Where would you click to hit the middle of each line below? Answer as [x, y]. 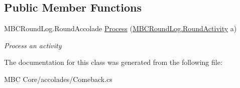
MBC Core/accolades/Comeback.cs [58, 79]
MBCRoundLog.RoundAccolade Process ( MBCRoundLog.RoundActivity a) [121, 28]
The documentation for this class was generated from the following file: [113, 62]
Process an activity [33, 45]
